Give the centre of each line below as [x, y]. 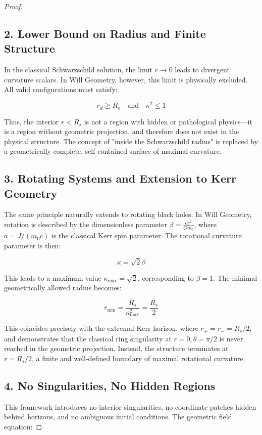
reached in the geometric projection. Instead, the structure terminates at [116, 348]
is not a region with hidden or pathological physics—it [168, 121]
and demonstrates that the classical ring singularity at [88, 338]
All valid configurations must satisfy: [61, 89]
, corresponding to [166, 277]
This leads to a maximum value [53, 277]
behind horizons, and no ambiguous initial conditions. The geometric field [118, 417]
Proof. [13, 6]
